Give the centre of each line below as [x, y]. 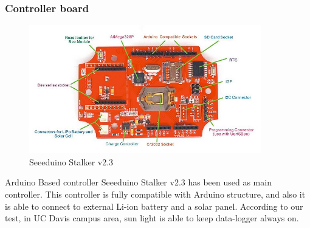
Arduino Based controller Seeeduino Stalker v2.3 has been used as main [138, 182]
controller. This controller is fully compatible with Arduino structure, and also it [155, 194]
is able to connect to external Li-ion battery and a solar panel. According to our [154, 206]
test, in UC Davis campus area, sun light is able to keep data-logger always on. [152, 218]
